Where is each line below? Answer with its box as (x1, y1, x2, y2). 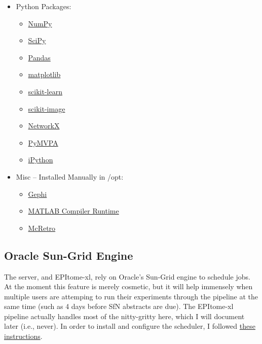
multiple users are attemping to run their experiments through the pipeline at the (4, 291, 258, 301)
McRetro (28, 222, 56, 233)
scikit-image (28, 103, 65, 114)
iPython (28, 154, 53, 165)
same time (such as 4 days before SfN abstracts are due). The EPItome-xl (4, 301, 234, 312)
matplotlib (28, 69, 61, 80)
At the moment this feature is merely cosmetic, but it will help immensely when (4, 281, 253, 292)
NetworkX (28, 120, 60, 131)
